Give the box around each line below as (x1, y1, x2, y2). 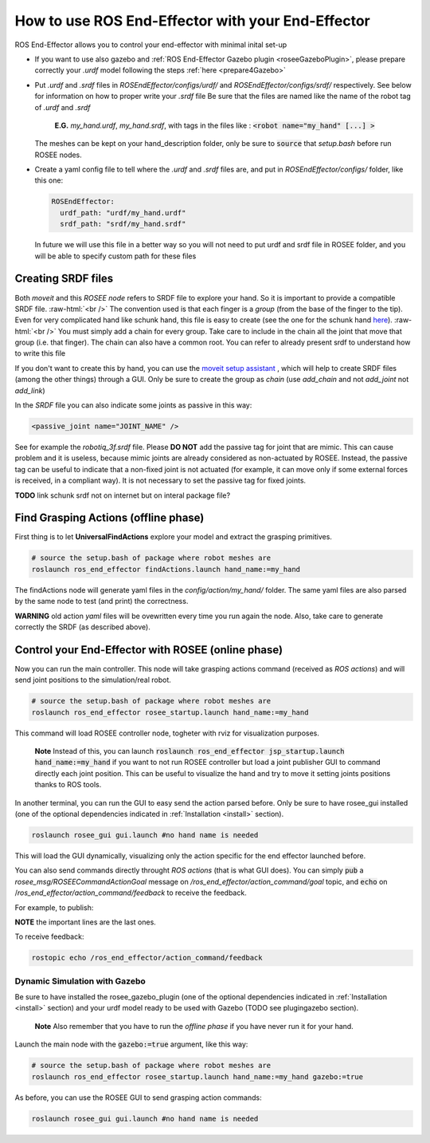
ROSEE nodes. (34, 150, 83, 160)
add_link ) (14, 385, 45, 395)
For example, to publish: (14, 902, 94, 912)
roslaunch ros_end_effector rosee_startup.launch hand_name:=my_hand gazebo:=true (31, 1072, 364, 1081)
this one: (34, 175, 64, 185)
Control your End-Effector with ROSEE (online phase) (14, 643, 283, 656)
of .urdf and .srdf (34, 102, 91, 112)
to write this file (14, 349, 66, 358)
